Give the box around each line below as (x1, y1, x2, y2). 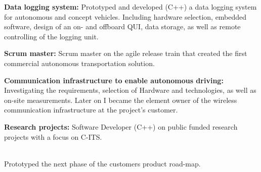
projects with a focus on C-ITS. (4, 131, 102, 142)
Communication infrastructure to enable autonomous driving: (4, 75, 224, 85)
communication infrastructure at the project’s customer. (4, 104, 178, 115)
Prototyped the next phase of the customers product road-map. (4, 158, 201, 168)
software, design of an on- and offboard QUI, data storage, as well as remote (4, 21, 241, 32)
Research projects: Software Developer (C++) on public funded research (4, 121, 238, 132)
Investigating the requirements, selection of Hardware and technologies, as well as (4, 85, 256, 95)
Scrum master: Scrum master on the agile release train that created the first (4, 48, 247, 59)
